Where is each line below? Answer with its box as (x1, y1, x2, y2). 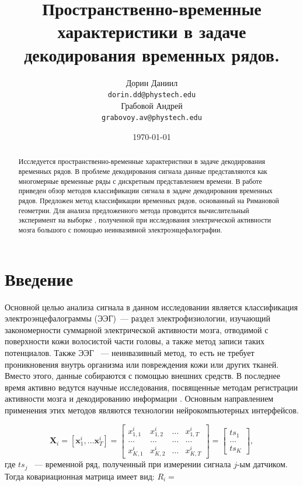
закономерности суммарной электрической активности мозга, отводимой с (5, 323, 269, 336)
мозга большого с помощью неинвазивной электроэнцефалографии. (18, 224, 222, 234)
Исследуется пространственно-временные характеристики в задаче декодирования (18, 156, 266, 166)
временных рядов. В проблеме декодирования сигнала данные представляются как (18, 166, 267, 176)
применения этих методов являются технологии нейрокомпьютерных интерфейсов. (5, 403, 299, 416)
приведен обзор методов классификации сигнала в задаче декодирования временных (18, 186, 273, 196)
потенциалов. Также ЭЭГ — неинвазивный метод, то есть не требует (5, 346, 255, 358)
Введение (5, 266, 74, 290)
